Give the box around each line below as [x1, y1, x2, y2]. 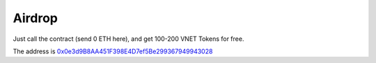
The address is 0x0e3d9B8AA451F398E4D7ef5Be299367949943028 [13, 47, 213, 55]
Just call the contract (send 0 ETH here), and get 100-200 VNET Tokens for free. [13, 35, 244, 43]
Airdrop [13, 10, 58, 26]
